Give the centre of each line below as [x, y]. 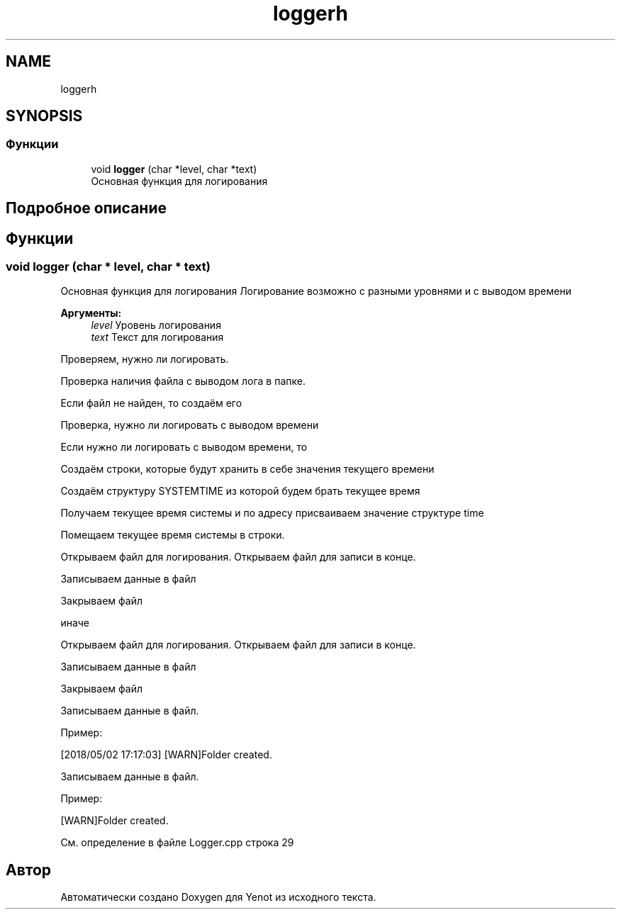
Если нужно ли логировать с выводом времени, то [184, 447]
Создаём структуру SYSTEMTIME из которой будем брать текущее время [240, 491]
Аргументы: [91, 313]
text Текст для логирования [157, 337]
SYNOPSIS [44, 116]
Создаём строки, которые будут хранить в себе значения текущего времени [247, 469]
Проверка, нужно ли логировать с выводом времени [190, 425]
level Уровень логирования [156, 325]
